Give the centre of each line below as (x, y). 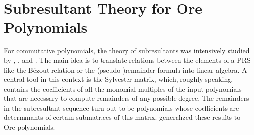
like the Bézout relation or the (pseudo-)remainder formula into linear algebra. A (126, 69)
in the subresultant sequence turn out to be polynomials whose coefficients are (122, 107)
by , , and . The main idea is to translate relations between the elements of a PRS (127, 60)
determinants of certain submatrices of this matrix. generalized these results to (122, 117)
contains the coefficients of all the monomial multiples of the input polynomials (123, 88)
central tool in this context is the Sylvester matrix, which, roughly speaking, (119, 79)
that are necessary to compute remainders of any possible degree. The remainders (127, 98)
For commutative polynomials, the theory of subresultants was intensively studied (127, 50)
